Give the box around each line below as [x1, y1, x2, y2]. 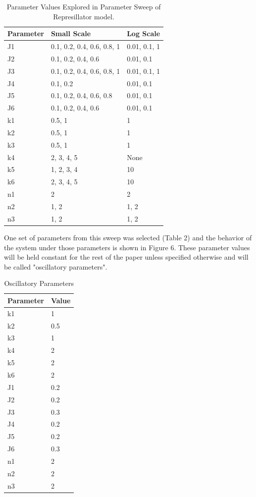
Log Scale [127, 28, 160, 39]
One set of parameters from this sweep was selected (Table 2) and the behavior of [4, 232, 252, 242]
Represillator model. [53, 11, 114, 21]
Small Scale [51, 28, 91, 39]
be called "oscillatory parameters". [4, 261, 107, 272]
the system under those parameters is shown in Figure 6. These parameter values [4, 242, 250, 252]
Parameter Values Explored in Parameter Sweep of [6, 1, 161, 11]
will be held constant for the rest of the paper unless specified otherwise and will [4, 252, 249, 262]
